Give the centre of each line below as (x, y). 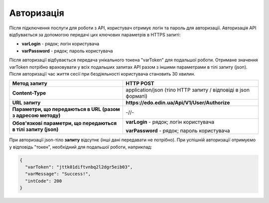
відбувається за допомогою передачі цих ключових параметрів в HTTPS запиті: (95, 34)
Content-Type (29, 93)
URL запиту (26, 103)
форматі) (137, 96)
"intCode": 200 (44, 181)
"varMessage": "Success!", (58, 174)
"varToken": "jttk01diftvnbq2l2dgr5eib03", (79, 167)
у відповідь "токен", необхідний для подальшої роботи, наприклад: (81, 147)
